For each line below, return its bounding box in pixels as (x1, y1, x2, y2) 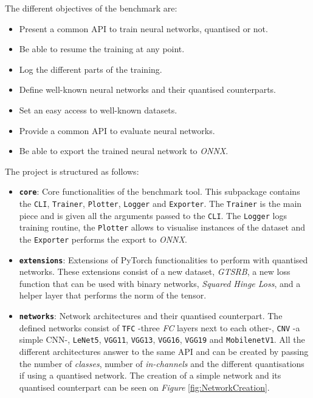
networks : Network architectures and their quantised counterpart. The (19, 309, 283, 322)
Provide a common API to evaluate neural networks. (19, 124, 215, 137)
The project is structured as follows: (5, 164, 139, 177)
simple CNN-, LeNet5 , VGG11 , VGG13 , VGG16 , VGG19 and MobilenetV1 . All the (19, 333, 305, 346)
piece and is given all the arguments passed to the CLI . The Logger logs (19, 209, 287, 221)
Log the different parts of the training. (19, 62, 162, 75)
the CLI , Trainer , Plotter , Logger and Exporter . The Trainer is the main (19, 197, 302, 209)
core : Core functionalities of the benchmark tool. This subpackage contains (19, 185, 300, 198)
